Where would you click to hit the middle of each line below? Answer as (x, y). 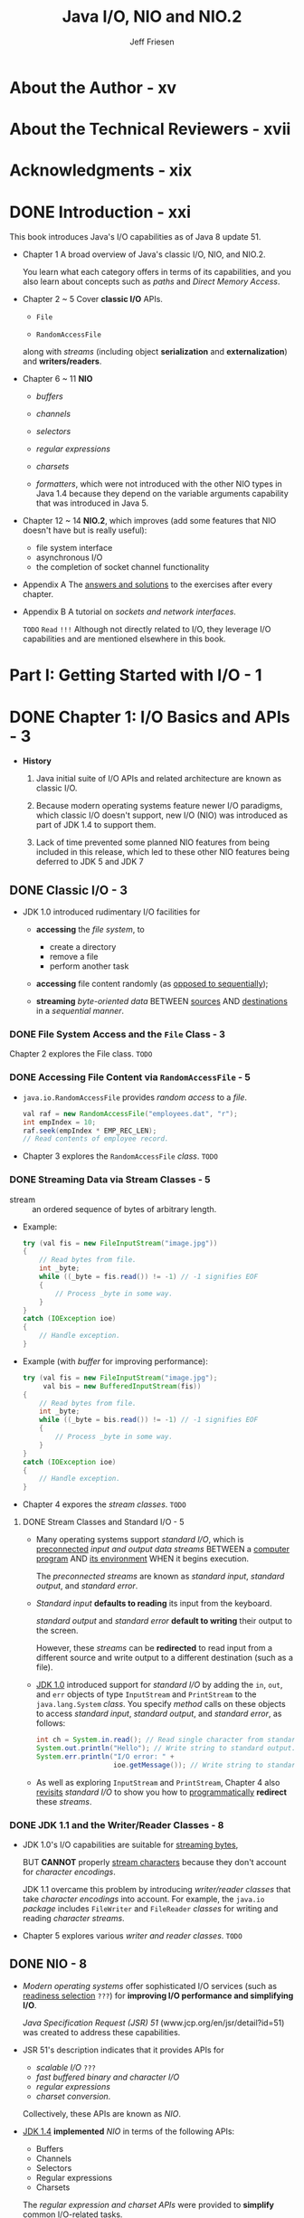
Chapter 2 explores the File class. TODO (81, 1054)
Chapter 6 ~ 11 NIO (57, 379)
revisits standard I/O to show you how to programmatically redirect (161, 1792)
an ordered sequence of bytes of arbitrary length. (124, 1209)
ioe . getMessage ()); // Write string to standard (206, 1765)
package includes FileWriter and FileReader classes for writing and (150, 1909)
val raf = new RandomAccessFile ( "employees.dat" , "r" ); (130, 1114)
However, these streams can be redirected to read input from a (154, 1648)
